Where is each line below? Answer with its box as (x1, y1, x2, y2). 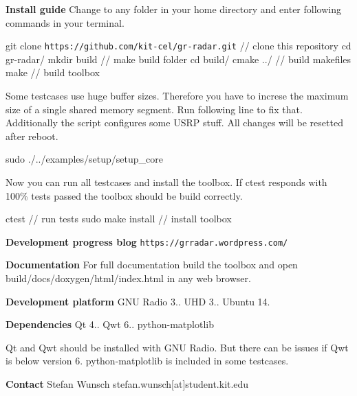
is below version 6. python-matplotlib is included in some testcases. (6, 353, 289, 368)
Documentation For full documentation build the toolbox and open (6, 257, 298, 272)
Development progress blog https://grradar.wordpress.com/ (6, 234, 288, 248)
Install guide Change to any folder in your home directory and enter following (6, 2, 341, 16)
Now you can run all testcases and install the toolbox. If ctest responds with (6, 175, 327, 189)
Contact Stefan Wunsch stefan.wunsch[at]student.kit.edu (6, 377, 249, 391)
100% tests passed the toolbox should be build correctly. (6, 188, 243, 202)
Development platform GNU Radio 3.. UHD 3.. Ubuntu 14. (6, 294, 270, 308)
